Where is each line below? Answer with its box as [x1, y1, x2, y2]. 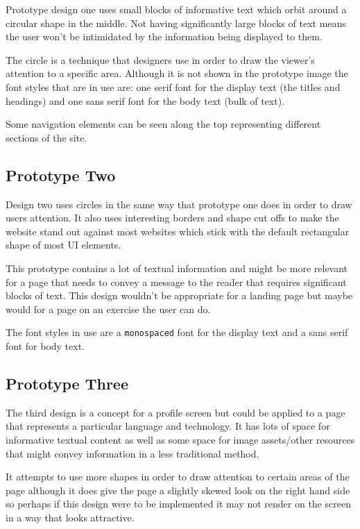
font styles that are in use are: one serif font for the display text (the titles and [6, 79, 341, 94]
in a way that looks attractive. [6, 510, 135, 524]
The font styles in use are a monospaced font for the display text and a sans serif [6, 325, 348, 339]
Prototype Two [6, 164, 116, 185]
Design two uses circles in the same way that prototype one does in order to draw [6, 196, 352, 211]
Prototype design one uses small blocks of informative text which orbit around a [6, 2, 347, 16]
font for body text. [6, 338, 85, 353]
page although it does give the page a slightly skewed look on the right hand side [6, 482, 350, 497]
